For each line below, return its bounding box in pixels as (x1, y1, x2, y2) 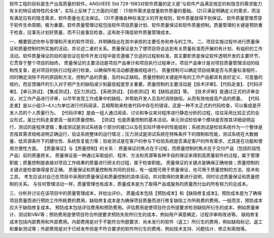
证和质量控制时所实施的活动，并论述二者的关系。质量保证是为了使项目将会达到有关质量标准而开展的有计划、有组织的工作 (9, 46, 263, 52)
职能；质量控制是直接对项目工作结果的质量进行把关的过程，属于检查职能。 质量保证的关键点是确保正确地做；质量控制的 (9, 159, 260, 165)
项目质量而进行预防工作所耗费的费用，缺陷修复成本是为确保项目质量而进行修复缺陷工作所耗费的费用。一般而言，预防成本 (9, 197, 263, 203)
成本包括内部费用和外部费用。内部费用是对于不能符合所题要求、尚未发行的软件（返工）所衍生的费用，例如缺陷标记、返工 (9, 219, 263, 225)
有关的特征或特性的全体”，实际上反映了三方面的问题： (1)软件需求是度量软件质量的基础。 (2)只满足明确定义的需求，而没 (9, 8, 261, 14)
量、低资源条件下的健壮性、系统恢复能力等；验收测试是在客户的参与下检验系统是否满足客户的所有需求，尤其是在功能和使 (9, 138, 263, 144)
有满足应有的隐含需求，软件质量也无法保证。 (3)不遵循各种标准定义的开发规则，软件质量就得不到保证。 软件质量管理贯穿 (9, 15, 262, 21)
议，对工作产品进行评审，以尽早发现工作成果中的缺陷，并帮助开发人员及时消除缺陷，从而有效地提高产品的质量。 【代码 (9, 96, 260, 102)
